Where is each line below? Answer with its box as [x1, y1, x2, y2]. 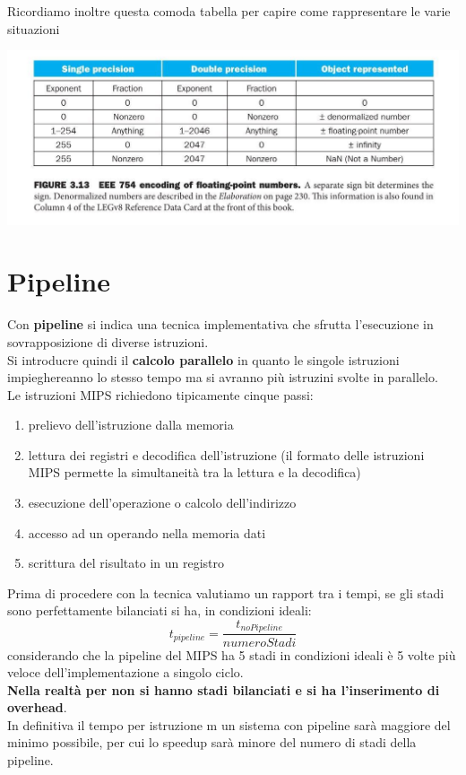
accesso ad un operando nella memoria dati [28, 523, 266, 542]
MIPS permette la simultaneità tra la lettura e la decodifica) [28, 463, 361, 482]
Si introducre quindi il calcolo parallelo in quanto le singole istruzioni [7, 350, 400, 369]
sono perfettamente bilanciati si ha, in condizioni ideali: [7, 601, 312, 620]
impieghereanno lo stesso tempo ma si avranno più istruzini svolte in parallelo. [7, 368, 438, 387]
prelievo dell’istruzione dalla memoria [28, 415, 234, 434]
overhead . [7, 698, 67, 717]
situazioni [7, 19, 60, 38]
